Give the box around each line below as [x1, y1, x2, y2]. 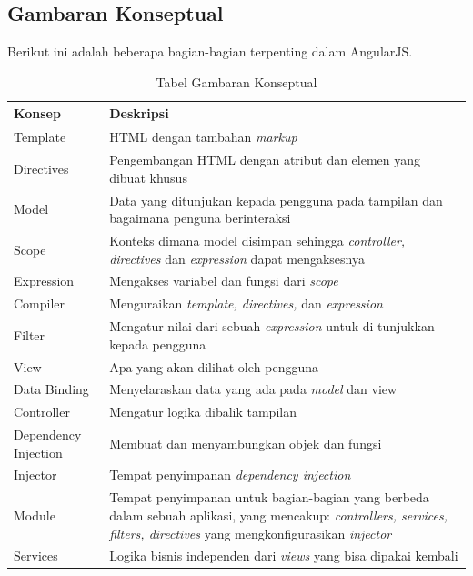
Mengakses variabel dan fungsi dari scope [109, 271, 338, 290]
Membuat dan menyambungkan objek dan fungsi [109, 433, 382, 452]
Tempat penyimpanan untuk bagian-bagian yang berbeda [109, 488, 429, 507]
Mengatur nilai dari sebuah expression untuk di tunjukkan [109, 317, 435, 336]
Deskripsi [109, 104, 169, 123]
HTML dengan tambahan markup [109, 127, 297, 147]
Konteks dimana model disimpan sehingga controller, [109, 230, 406, 249]
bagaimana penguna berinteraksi [109, 208, 291, 227]
